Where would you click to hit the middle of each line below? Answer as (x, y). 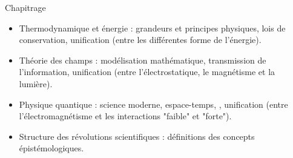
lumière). (36, 83)
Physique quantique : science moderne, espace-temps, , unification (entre (153, 104)
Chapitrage (25, 7)
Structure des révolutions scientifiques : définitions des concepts (137, 136)
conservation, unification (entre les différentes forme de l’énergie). (140, 40)
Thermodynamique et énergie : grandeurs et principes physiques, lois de (152, 28)
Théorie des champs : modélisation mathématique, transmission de (143, 60)
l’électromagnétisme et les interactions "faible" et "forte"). (125, 116)
